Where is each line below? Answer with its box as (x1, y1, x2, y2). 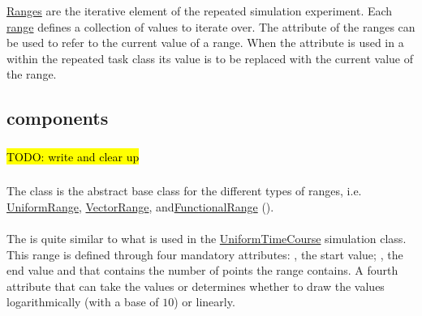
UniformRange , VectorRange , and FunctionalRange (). (6, 198, 274, 215)
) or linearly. (174, 293, 235, 310)
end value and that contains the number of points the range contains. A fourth (6, 262, 398, 279)
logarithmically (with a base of (6, 293, 159, 310)
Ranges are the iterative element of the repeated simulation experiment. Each (6, 2, 393, 19)
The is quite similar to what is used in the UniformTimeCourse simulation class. (6, 229, 407, 246)
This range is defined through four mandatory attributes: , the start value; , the (6, 246, 403, 263)
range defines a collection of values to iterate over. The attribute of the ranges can (6, 18, 416, 35)
